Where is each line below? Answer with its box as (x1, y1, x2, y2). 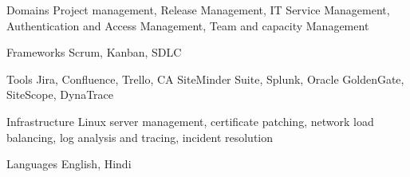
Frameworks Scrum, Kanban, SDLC (6, 44, 182, 61)
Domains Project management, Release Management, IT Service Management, (6, 2, 390, 18)
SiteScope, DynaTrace (6, 86, 114, 103)
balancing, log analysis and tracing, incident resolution (6, 128, 274, 145)
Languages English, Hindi (6, 155, 132, 172)
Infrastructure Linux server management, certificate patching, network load (6, 112, 374, 129)
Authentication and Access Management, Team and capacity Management (6, 17, 369, 33)
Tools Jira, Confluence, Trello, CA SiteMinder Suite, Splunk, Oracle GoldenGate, (6, 70, 404, 87)
